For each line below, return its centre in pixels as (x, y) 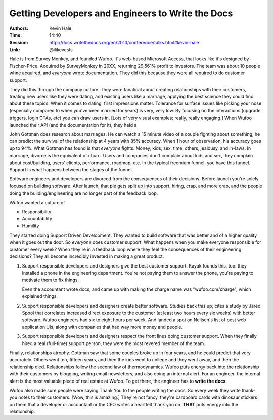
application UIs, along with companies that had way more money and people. (102, 327)
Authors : (19, 28)
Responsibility (37, 212)
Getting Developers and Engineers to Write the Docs (121, 13)
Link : (15, 49)
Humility (31, 226)
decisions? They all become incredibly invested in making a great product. (87, 256)
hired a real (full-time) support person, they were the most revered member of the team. (113, 343)
